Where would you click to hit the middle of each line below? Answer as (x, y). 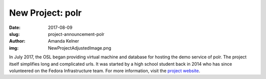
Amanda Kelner (64, 41)
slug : (14, 34)
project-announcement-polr (76, 34)
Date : (15, 27)
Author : (17, 41)
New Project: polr (45, 13)
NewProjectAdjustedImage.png (80, 48)
